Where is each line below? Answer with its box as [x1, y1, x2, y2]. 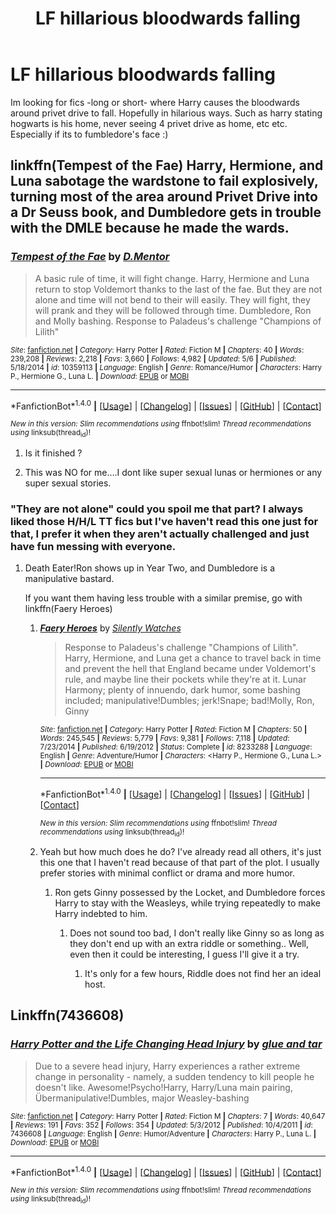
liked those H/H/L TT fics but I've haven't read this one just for [10, 514, 319, 528]
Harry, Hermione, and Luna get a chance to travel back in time [64, 652, 322, 664]
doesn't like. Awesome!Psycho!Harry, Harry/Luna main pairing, [34, 1081, 293, 1093]
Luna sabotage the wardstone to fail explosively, [10, 173, 319, 190]
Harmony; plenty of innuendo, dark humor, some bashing [64, 683, 301, 696]
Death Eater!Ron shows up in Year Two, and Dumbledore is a [24, 562, 276, 574]
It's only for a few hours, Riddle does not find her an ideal [84, 967, 322, 979]
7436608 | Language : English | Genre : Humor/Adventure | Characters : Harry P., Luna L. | [10, 1128, 317, 1139]
